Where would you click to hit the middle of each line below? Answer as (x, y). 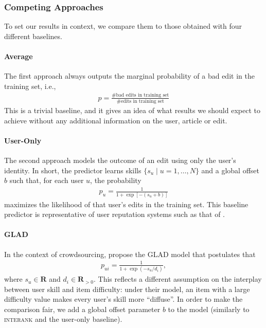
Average (19, 56)
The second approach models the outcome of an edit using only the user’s (120, 160)
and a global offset (230, 170)
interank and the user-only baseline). (63, 319)
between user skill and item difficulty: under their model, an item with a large (127, 289)
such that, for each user (47, 180)
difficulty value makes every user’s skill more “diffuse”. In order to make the (123, 299)
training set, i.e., (30, 86)
